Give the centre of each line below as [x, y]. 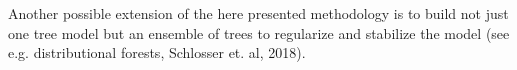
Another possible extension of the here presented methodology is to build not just [258, 13]
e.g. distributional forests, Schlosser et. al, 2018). [157, 52]
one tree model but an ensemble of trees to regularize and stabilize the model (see [259, 32]
